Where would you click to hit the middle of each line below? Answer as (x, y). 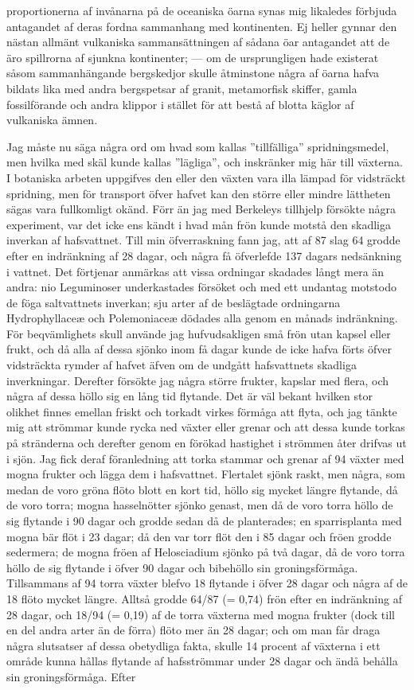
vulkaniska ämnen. (52, 120)
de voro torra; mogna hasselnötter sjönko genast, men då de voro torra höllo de (200, 505)
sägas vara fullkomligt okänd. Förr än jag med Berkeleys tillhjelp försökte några (201, 209)
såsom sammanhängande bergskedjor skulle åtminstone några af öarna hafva (193, 73)
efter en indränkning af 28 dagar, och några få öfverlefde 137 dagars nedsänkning (204, 255)
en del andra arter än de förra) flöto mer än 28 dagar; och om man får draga (193, 630)
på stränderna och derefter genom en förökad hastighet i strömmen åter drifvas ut (207, 443)
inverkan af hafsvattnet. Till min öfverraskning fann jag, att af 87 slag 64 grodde (203, 240)
